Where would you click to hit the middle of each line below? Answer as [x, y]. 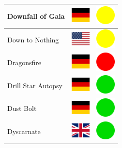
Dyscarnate [24, 131]
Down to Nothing [33, 39]
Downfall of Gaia [36, 16]
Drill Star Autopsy [35, 85]
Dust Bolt [22, 108]
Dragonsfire [24, 62]
